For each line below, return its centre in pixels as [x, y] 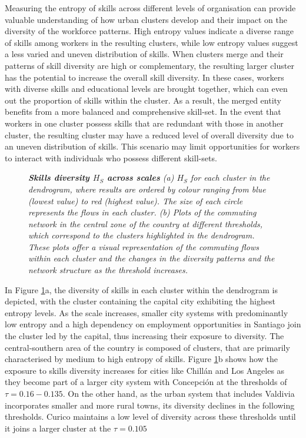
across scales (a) [140, 177]
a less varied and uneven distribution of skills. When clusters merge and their [144, 54]
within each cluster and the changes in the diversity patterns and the [152, 258]
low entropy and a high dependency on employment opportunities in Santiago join [153, 324]
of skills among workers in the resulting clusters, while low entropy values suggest [152, 42]
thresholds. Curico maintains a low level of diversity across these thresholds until [150, 417]
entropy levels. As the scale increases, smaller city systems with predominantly [147, 312]
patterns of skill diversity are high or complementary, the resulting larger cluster [149, 65]
